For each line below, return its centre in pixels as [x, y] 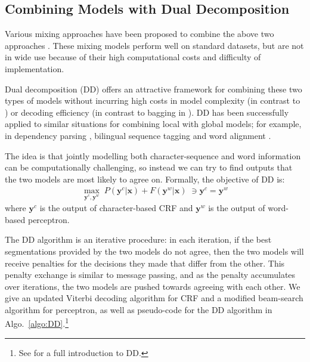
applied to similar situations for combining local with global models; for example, [153, 124]
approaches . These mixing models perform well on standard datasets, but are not [154, 45]
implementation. [35, 68]
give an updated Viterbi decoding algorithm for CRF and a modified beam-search [154, 298]
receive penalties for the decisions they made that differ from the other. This [145, 263]
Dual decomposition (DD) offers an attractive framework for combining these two [154, 89]
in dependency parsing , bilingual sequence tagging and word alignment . [138, 135]
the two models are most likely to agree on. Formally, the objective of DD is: [145, 179]
